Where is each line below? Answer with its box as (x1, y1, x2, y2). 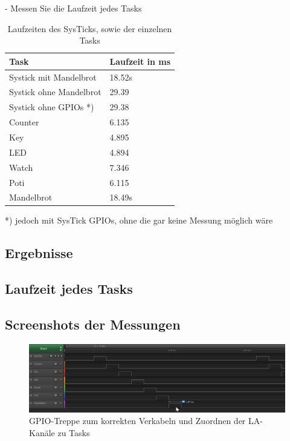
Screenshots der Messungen (5, 315, 181, 334)
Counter (9, 116, 39, 128)
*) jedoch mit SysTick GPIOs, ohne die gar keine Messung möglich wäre (5, 214, 273, 227)
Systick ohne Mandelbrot (9, 85, 101, 98)
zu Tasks (57, 426, 90, 439)
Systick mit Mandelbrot (9, 70, 97, 83)
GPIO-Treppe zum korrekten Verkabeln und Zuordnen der (29, 414, 246, 427)
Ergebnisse (5, 244, 73, 262)
